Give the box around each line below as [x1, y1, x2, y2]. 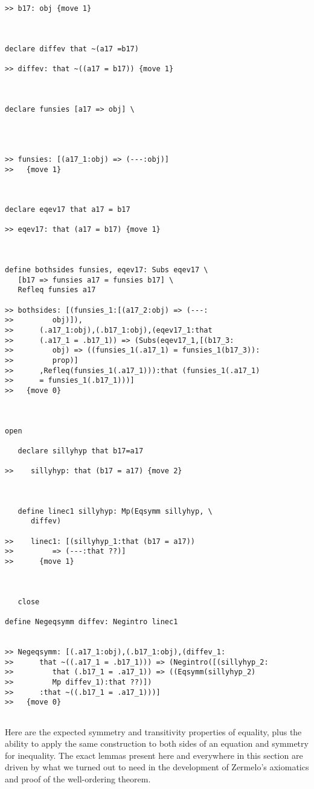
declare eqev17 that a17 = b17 [5, 205, 130, 214]
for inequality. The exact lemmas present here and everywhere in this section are [5, 749, 303, 761]
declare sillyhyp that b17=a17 [18, 446, 144, 455]
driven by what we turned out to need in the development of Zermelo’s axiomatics [5, 761, 309, 773]
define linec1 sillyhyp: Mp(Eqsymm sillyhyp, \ [18, 506, 213, 516]
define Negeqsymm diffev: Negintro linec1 [5, 618, 178, 627]
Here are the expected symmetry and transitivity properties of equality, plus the [5, 725, 302, 738]
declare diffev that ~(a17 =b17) [5, 44, 139, 53]
